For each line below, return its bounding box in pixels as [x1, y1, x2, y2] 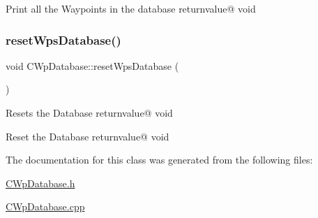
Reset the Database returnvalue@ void [6, 129, 169, 143]
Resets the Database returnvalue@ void [6, 106, 173, 119]
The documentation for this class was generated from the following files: [6, 152, 313, 167]
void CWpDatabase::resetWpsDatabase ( [6, 58, 179, 73]
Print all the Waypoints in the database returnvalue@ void [6, 1, 256, 15]
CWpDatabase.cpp [6, 199, 85, 214]
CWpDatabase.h [6, 175, 75, 190]
